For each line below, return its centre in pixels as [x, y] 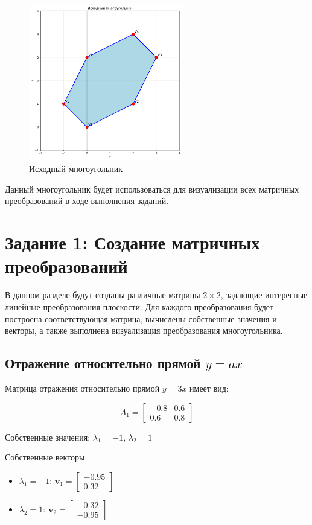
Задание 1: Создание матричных [132, 242]
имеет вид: [209, 388]
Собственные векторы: [46, 457]
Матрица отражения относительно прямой [82, 388]
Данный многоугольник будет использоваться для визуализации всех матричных [152, 189]
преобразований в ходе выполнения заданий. [87, 201]
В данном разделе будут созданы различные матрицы [103, 295]
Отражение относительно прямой [103, 363]
